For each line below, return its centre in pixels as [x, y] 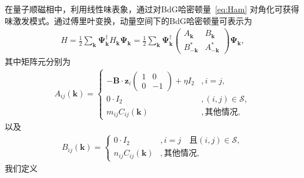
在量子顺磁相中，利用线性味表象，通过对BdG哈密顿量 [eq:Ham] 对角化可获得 [152, 9]
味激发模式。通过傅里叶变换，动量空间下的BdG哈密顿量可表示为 [128, 20]
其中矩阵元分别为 [38, 61]
